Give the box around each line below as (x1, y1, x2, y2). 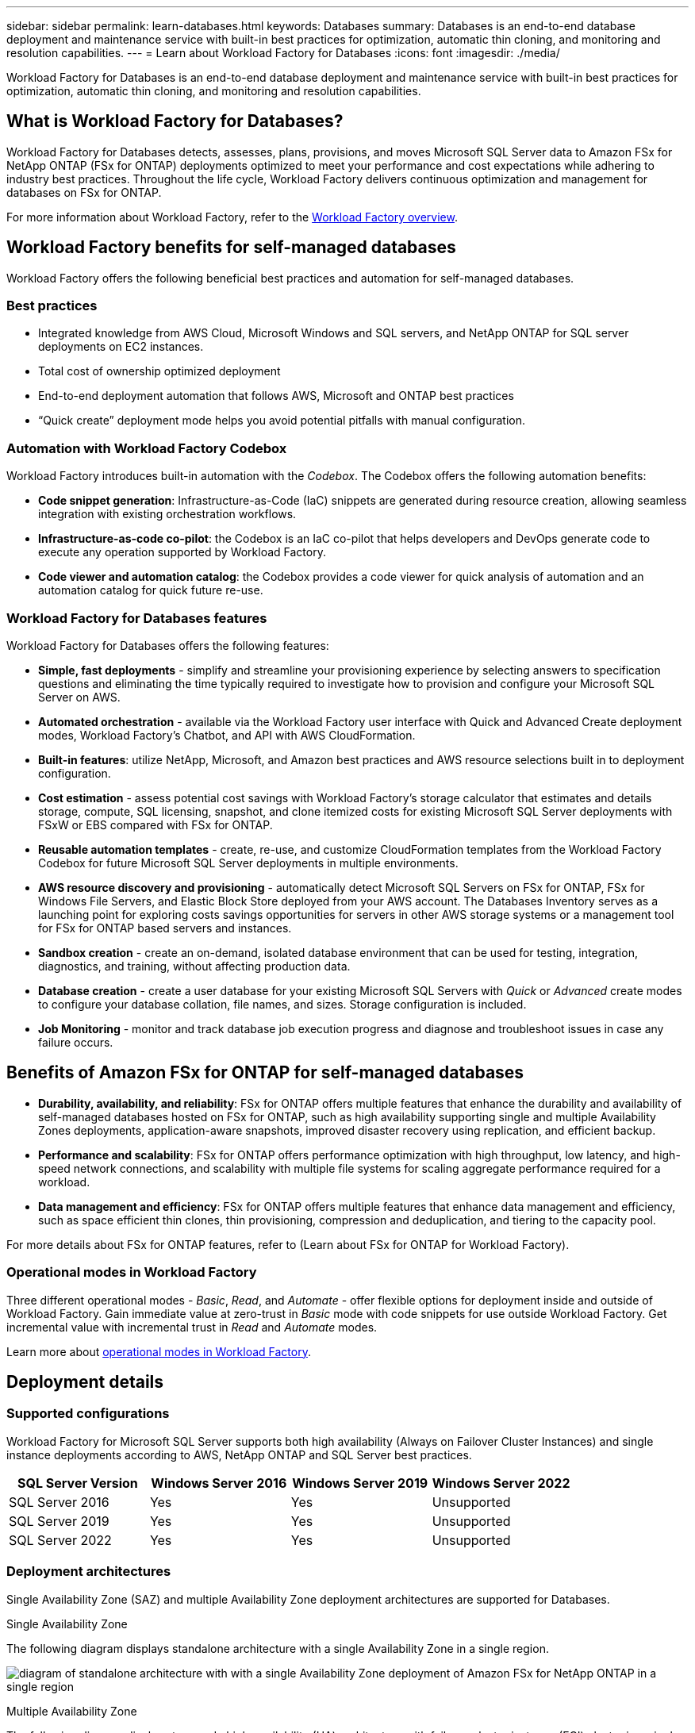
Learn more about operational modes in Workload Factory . (6, 1344, 311, 1358)
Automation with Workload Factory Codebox (6, 440, 287, 456)
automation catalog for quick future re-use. (38, 583, 263, 598)
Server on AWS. (38, 690, 121, 704)
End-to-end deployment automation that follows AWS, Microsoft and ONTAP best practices (38, 389, 514, 403)
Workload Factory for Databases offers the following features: (6, 638, 329, 652)
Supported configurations (6, 1405, 170, 1422)
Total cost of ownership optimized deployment (38, 364, 281, 378)
